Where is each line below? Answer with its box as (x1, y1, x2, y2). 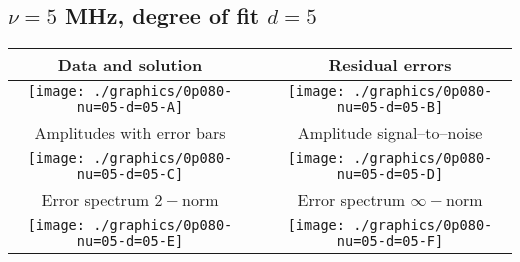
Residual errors (328, 53, 452, 77)
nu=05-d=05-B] (336, 99, 444, 116)
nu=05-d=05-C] (76, 166, 184, 183)
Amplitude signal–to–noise (297, 121, 483, 145)
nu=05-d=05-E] (76, 233, 184, 250)
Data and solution (57, 53, 203, 77)
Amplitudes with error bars (34, 121, 226, 145)
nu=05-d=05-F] (336, 233, 444, 250)
